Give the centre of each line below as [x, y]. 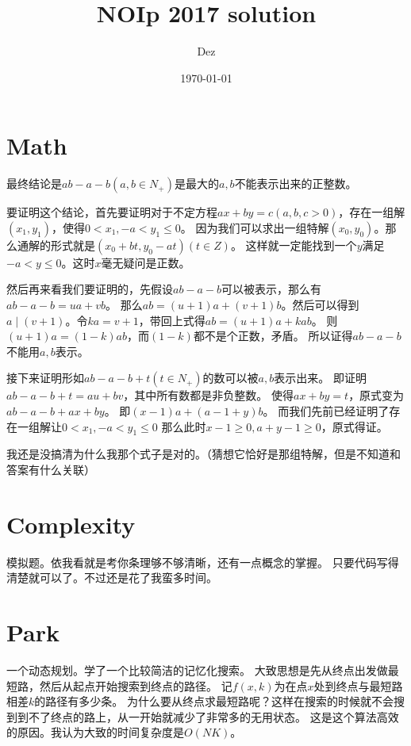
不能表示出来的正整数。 [296, 184]
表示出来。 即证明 [320, 378]
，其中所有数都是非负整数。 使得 [208, 395]
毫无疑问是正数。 [146, 262]
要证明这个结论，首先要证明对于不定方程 [112, 212]
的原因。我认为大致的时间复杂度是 [95, 732]
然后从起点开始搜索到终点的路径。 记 [136, 685]
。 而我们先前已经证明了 [326, 411]
